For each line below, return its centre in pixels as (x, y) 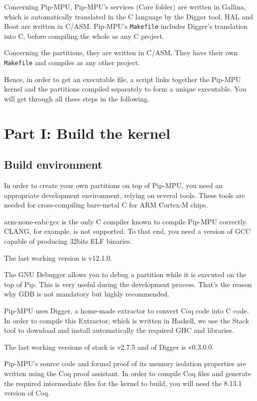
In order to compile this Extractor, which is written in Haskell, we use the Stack (127, 320)
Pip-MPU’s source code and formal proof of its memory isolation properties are (125, 363)
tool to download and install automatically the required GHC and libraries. (119, 330)
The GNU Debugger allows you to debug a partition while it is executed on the (125, 274)
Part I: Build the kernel (87, 133)
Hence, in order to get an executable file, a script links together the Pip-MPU (123, 79)
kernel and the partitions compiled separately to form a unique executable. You (125, 89)
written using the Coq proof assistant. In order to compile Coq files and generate (128, 373)
